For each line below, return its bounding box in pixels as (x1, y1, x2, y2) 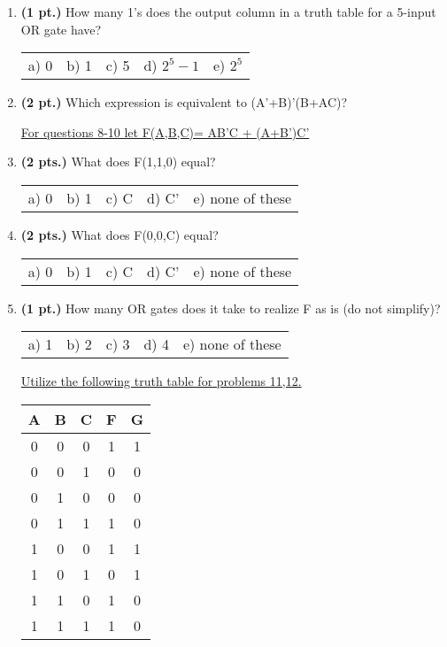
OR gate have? (20, 19, 102, 38)
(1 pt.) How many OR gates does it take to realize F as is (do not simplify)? (20, 298, 441, 317)
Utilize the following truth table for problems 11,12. (20, 372, 302, 390)
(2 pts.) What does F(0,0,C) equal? (20, 225, 219, 243)
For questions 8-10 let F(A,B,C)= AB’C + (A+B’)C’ (20, 122, 310, 141)
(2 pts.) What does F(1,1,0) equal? (20, 152, 216, 171)
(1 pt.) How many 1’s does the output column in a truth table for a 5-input (20, 3, 436, 20)
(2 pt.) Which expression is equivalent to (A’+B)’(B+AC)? (20, 93, 348, 112)
